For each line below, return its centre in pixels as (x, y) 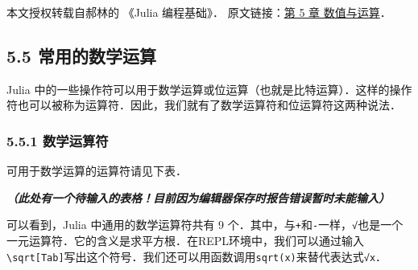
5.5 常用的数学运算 (81, 55)
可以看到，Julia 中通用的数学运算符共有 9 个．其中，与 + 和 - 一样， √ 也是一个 (205, 225)
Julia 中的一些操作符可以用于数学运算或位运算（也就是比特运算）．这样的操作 (209, 89)
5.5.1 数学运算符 (58, 140)
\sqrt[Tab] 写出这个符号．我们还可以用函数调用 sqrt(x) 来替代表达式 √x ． (197, 256)
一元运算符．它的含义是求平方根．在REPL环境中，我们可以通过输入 (186, 241)
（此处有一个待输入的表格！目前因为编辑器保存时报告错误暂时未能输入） (198, 197)
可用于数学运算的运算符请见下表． (97, 171)
